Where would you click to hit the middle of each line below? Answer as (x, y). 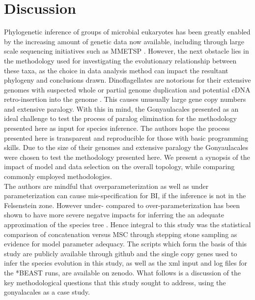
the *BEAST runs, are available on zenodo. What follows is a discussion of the (122, 272)
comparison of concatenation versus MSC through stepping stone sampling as (121, 234)
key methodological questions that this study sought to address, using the (115, 282)
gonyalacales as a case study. (47, 292)
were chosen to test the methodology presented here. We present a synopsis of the (127, 157)
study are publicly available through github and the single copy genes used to (121, 253)
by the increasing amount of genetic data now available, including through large (124, 41)
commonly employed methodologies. (58, 176)
